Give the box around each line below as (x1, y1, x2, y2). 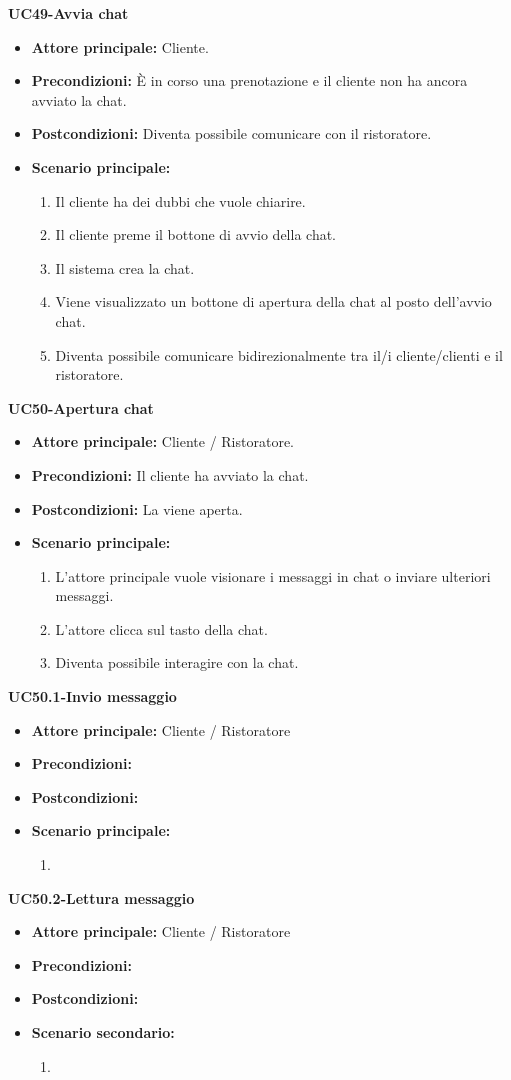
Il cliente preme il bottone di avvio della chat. (55, 224, 337, 245)
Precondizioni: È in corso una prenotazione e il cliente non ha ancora (31, 70, 468, 91)
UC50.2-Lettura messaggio (8, 887, 195, 908)
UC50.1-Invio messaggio (8, 686, 177, 707)
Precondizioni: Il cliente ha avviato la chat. (31, 464, 309, 485)
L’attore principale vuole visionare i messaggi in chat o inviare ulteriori (55, 565, 491, 586)
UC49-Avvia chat (8, 3, 129, 23)
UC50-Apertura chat (8, 397, 154, 418)
